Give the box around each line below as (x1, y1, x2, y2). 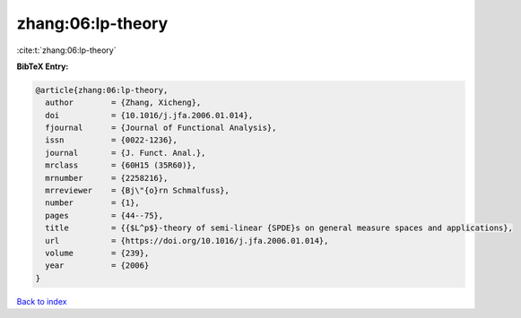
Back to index (16, 296, 67, 306)
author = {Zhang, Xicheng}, (45, 98, 202, 107)
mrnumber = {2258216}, (45, 173, 169, 183)
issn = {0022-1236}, (45, 135, 178, 145)
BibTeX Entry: (16, 61, 69, 72)
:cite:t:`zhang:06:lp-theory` (16, 45, 117, 56)
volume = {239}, (45, 248, 150, 258)
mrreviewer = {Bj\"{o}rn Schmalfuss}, (45, 185, 230, 196)
